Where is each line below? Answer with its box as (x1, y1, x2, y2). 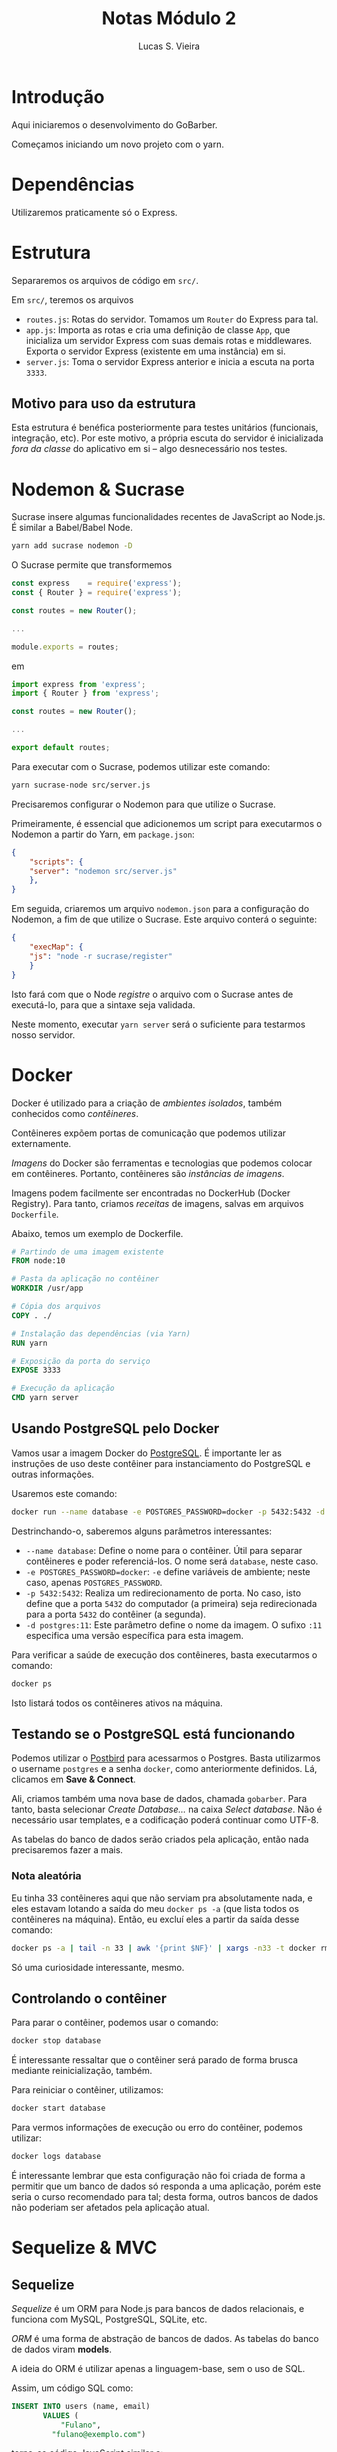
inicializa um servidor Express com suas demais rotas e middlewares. (25, 334, 313, 346)
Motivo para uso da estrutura (11, 395, 196, 412)
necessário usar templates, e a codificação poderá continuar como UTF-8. (11, 1814, 319, 1826)
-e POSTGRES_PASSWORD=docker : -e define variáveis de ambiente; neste (25, 1565, 311, 1577)
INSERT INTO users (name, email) (11, 2401, 151, 2411)
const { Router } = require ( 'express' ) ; (11, 588, 183, 598)
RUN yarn (11, 1338, 48, 1348)
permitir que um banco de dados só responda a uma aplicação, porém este (11, 2180, 322, 2192)
